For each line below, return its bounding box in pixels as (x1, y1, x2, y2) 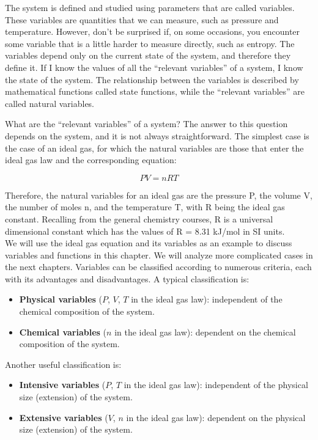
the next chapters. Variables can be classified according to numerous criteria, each (5, 260, 312, 273)
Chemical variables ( (19, 325, 107, 338)
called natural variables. (5, 97, 95, 109)
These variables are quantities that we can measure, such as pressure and (5, 13, 279, 26)
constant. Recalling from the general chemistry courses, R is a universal (5, 212, 273, 225)
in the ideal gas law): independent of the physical (124, 378, 308, 391)
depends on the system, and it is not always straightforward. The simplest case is (5, 129, 309, 142)
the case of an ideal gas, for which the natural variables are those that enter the (5, 141, 304, 154)
